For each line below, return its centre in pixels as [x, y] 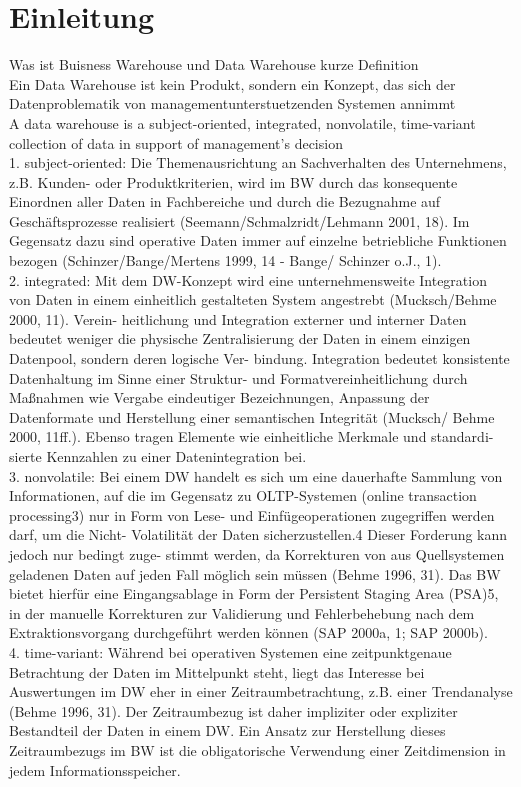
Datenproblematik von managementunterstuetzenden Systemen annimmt [232, 103]
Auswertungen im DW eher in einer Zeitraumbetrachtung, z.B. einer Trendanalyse [261, 691]
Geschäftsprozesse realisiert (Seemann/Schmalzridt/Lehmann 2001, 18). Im [239, 220]
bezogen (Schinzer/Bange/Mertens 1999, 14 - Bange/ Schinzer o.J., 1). [225, 260]
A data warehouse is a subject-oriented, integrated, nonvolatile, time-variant [242, 122]
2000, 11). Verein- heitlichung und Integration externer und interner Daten [238, 318]
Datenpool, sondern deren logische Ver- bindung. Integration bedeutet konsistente [259, 358]
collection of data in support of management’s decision [176, 142]
